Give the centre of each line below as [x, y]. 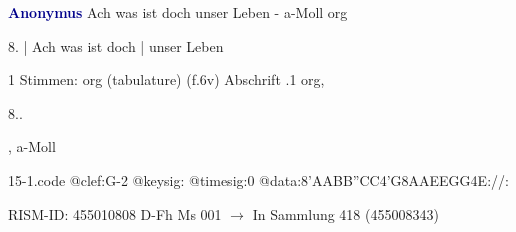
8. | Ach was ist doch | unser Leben [116, 45]
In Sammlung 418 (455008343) [345, 213]
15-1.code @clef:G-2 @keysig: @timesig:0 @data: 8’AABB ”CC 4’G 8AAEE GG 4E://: [258, 179]
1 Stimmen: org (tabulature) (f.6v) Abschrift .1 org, [166, 79]
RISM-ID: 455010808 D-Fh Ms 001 [115, 213]
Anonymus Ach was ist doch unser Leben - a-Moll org [178, 12]
